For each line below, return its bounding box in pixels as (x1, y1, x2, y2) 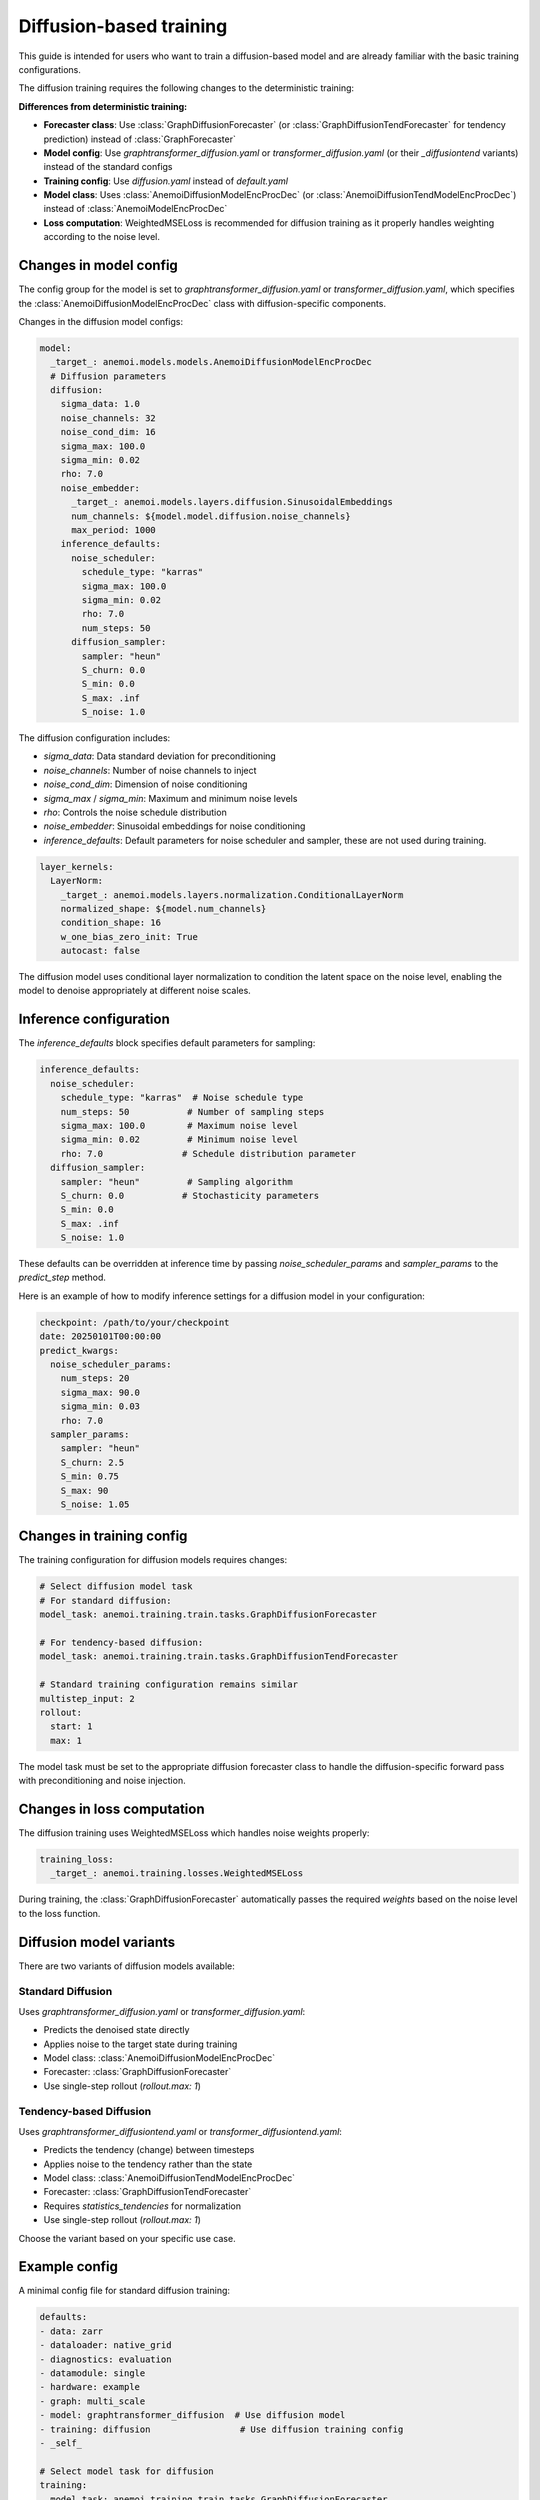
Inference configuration (18, 1011, 170, 1028)
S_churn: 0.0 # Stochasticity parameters (60, 1190, 320, 1201)
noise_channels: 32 (60, 412, 157, 424)
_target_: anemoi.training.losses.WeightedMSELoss (50, 1868, 304, 1879)
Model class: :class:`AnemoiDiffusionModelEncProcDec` (43, 2051, 275, 2064)
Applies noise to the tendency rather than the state (43, 2158, 253, 2170)
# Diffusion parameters (50, 370, 167, 382)
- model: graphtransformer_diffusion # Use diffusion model (39, 2410, 346, 2421)
